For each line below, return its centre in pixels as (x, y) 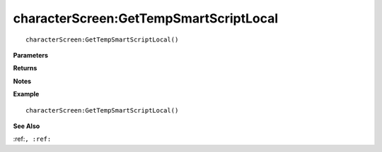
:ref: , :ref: (32, 139)
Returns (25, 68)
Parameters (31, 55)
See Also (27, 126)
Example (26, 94)
